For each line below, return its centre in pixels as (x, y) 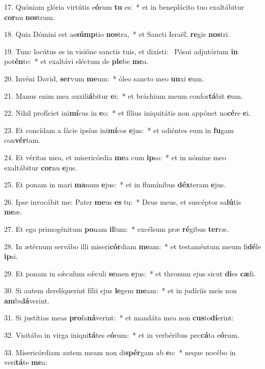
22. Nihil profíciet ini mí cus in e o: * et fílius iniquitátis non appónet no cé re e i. (128, 113)
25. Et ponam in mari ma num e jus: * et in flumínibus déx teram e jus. (115, 184)
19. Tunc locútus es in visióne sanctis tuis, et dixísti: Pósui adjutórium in (121, 51)
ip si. (11, 256)
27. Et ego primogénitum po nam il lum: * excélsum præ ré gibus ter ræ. (116, 229)
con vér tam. (23, 140)
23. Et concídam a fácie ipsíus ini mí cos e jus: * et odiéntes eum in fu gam (119, 130)
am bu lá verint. (27, 300)
